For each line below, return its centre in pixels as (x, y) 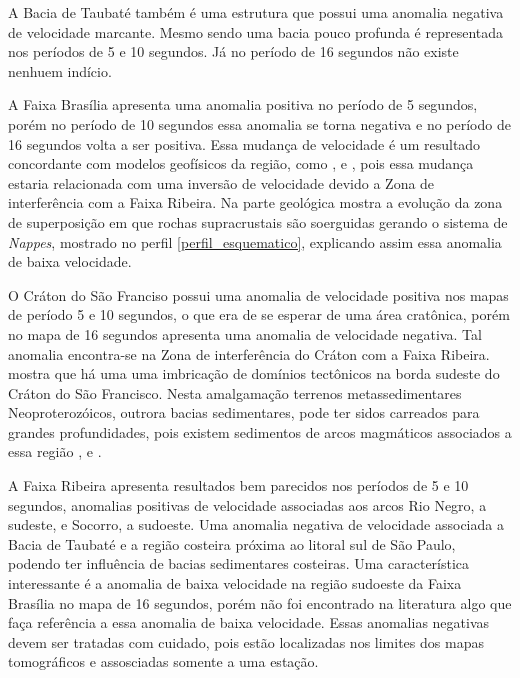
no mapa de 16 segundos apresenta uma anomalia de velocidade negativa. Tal (245, 333)
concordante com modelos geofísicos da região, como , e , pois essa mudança (241, 163)
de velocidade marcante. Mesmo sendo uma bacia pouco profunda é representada (256, 31)
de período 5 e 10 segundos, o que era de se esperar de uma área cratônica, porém (259, 314)
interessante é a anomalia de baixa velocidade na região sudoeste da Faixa (235, 583)
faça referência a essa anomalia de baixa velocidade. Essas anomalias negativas (249, 622)
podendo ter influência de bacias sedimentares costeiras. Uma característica (239, 563)
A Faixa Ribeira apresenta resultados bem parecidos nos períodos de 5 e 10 (238, 485)
